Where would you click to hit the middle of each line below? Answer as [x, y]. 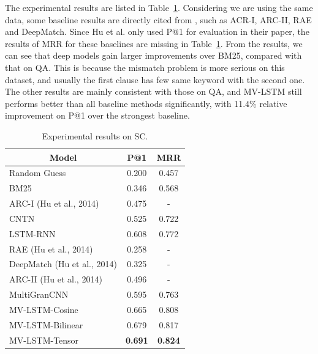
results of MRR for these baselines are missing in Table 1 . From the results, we [154, 43]
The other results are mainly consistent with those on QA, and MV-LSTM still [153, 91]
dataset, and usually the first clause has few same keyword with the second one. [155, 79]
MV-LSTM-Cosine [44, 309]
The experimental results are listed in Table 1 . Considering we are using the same [159, 7]
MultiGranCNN [39, 294]
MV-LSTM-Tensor [44, 340]
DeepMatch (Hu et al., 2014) [63, 264]
